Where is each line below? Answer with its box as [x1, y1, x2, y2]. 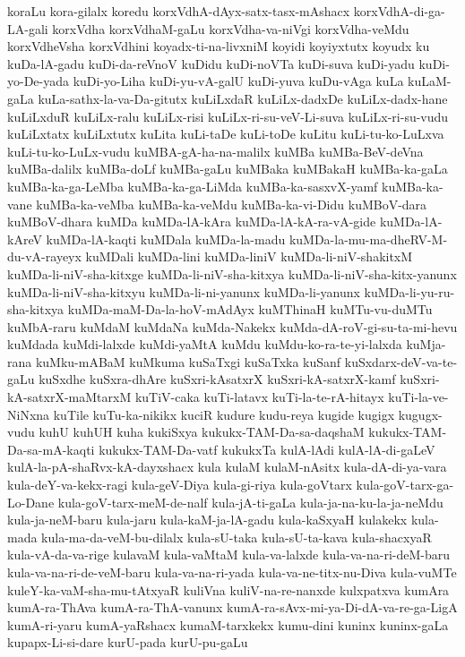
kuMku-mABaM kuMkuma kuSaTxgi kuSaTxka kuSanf [35, 352, 341, 371]
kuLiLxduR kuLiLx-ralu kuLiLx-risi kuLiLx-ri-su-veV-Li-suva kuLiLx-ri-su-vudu [7, 107, 449, 125]
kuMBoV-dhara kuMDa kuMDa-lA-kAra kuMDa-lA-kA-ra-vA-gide [7, 212, 376, 231]
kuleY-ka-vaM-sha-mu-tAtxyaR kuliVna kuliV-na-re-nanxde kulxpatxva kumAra [7, 580, 450, 599]
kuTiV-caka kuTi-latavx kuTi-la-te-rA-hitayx [134, 388, 384, 406]
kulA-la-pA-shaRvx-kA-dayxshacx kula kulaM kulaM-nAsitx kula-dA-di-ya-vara [7, 457, 447, 476]
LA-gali [7, 19, 48, 38]
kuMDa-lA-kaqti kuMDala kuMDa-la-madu [46, 229, 286, 248]
